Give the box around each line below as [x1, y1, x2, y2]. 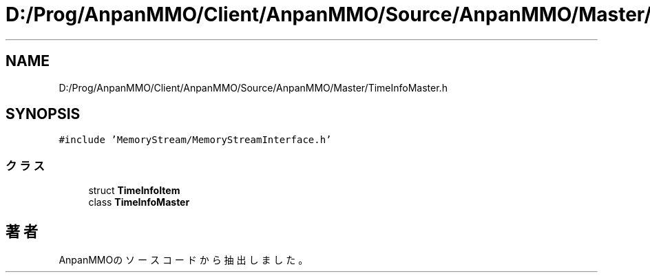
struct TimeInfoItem [88, 184, 180, 197]
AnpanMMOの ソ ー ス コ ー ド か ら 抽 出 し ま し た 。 [59, 254, 308, 266]
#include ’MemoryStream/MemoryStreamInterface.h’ [59, 134, 332, 146]
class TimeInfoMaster [88, 196, 190, 208]
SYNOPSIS [6, 105, 81, 123]
